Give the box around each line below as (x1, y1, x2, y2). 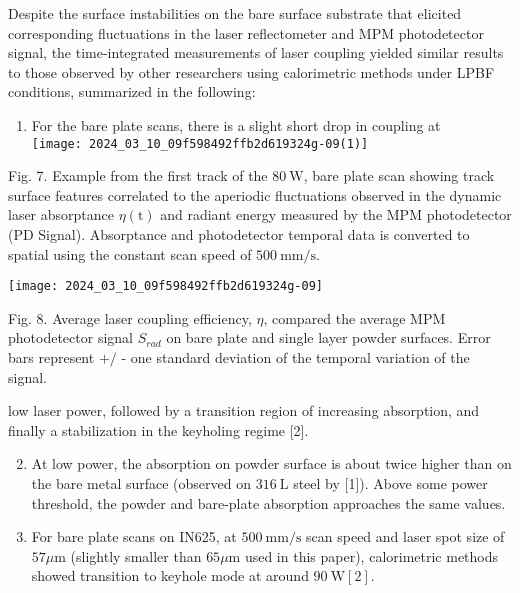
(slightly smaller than (70, 545, 202, 566)
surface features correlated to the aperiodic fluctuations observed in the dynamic (8, 184, 502, 205)
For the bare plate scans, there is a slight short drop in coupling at (31, 114, 441, 135)
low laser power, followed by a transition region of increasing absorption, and (8, 400, 480, 421)
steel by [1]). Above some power (293, 473, 488, 493)
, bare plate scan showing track (303, 165, 495, 186)
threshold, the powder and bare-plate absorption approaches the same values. (31, 492, 506, 513)
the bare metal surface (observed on (31, 473, 251, 493)
